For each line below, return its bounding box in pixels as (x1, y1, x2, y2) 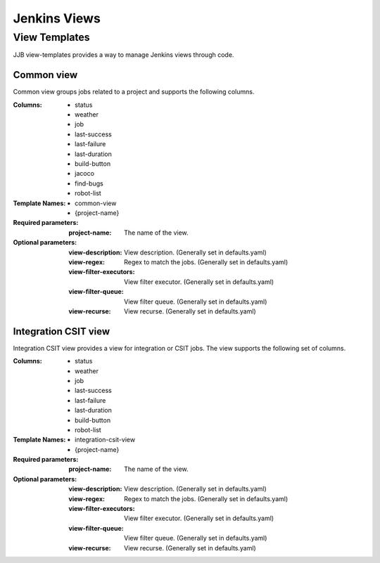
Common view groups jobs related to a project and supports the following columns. (13, 88, 255, 96)
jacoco (75, 169, 95, 178)
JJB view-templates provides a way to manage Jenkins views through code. (13, 51, 234, 59)
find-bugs (75, 179, 103, 188)
